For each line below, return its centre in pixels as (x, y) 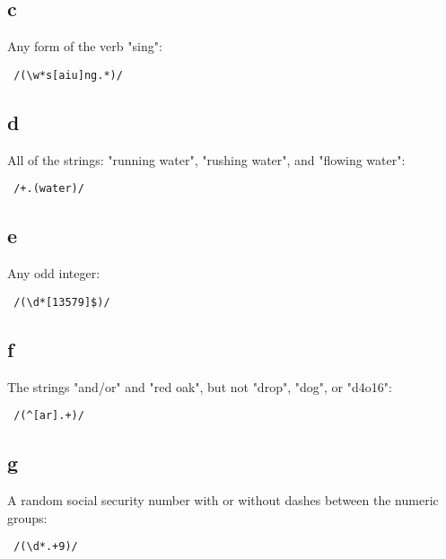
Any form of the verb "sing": (85, 46)
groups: (27, 517)
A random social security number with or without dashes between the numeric (223, 500)
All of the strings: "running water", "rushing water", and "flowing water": (206, 159)
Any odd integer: (54, 273)
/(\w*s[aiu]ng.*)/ (68, 75)
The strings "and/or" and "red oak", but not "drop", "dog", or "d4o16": (200, 386)
